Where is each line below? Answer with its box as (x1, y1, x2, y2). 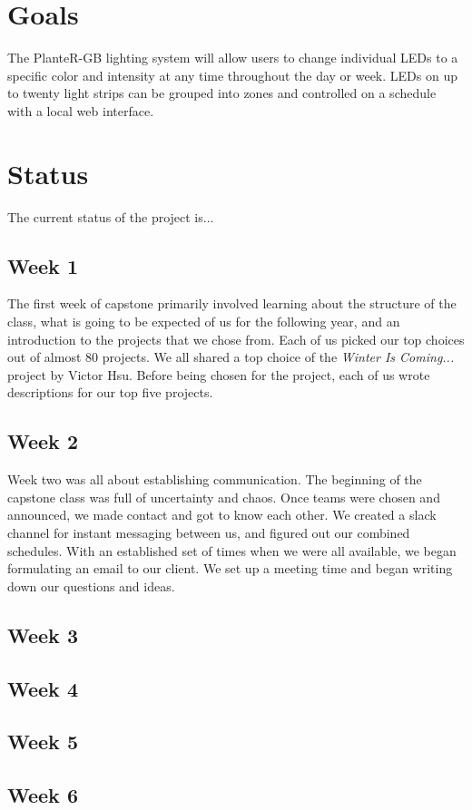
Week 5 (7, 727, 78, 756)
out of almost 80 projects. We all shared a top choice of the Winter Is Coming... (7, 347, 455, 366)
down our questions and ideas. (7, 576, 175, 595)
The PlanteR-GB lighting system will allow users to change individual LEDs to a (7, 48, 458, 67)
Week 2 (7, 427, 78, 455)
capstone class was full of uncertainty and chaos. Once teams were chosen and (7, 487, 440, 506)
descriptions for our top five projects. (7, 383, 213, 402)
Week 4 (7, 674, 78, 702)
